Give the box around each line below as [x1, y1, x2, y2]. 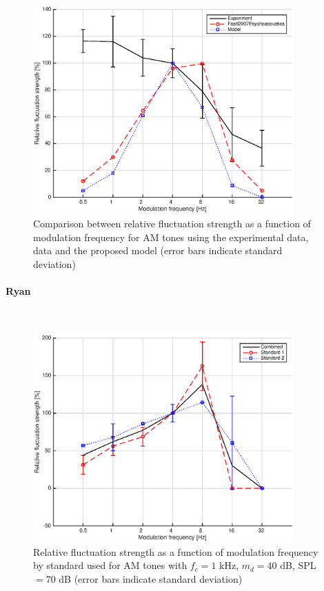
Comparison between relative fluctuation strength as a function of [33, 216, 311, 230]
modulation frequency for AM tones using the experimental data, [33, 229, 309, 244]
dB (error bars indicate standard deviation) [59, 571, 243, 585]
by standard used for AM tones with [33, 558, 188, 572]
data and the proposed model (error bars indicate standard [33, 243, 283, 258]
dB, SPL [280, 558, 316, 572]
